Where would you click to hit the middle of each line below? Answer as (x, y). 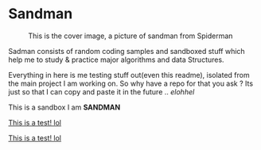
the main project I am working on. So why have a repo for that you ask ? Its (130, 83)
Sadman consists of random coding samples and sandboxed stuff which (127, 51)
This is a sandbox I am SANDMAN (64, 107)
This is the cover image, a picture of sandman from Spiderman (130, 36)
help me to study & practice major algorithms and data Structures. (116, 60)
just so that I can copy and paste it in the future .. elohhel (101, 91)
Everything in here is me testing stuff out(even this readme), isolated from (129, 75)
